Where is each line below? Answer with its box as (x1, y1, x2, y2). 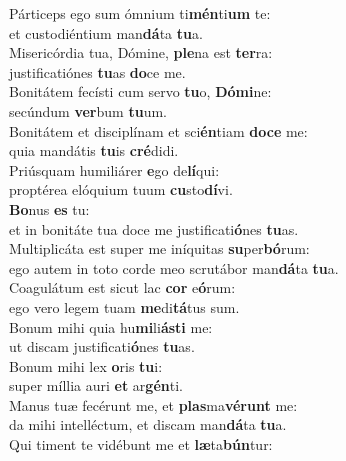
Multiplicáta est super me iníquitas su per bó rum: (9, 238, 310, 259)
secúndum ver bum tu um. (9, 100, 167, 121)
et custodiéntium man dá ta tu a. (9, 22, 203, 43)
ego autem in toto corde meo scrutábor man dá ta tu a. (9, 257, 339, 278)
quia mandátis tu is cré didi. (9, 140, 179, 161)
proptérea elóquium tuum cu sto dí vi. (9, 179, 233, 200)
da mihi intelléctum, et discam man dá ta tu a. (9, 414, 287, 435)
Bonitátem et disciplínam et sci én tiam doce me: (9, 120, 308, 141)
